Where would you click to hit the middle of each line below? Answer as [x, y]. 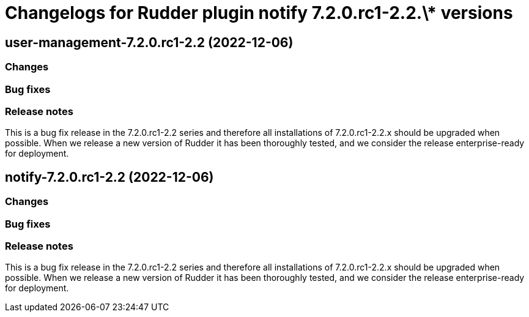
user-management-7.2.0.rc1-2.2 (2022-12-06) [149, 42]
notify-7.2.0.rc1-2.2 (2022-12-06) [109, 177]
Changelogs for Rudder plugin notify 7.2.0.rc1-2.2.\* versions [259, 13]
